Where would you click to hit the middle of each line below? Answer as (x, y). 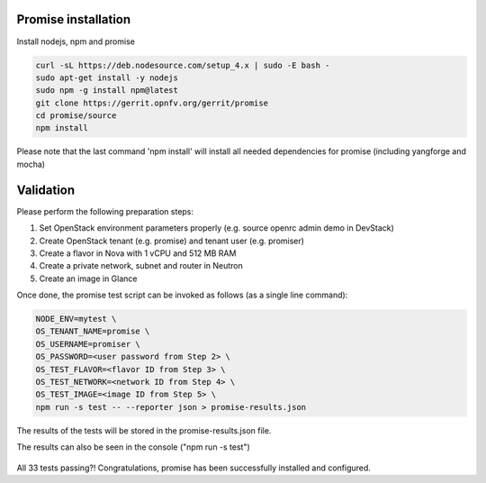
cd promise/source (76, 116)
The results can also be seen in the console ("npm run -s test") (134, 447)
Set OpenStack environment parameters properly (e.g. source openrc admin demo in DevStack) (217, 228)
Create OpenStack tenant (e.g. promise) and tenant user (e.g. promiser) (172, 241)
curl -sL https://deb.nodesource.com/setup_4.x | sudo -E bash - (183, 65)
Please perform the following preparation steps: (105, 211)
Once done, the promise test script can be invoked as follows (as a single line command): (182, 295)
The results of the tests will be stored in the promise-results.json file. (144, 430)
